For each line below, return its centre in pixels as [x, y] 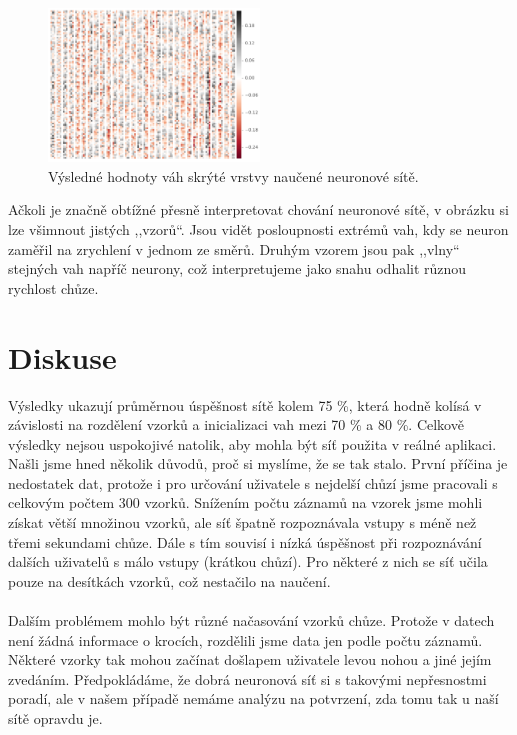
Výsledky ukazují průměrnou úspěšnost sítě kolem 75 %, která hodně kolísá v [245, 404]
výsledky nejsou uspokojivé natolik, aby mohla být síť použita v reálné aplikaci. [252, 443]
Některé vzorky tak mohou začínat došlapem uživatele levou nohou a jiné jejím [250, 659]
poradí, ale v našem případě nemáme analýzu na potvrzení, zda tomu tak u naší [253, 698]
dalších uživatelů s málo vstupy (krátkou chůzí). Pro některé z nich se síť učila [248, 561]
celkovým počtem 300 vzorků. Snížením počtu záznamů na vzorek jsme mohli [245, 502]
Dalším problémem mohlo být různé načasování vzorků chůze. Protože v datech [251, 620]
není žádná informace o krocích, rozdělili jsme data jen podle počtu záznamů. [245, 639]
